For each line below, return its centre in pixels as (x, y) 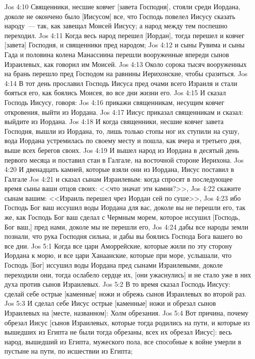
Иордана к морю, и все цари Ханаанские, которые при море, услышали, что (118, 255)
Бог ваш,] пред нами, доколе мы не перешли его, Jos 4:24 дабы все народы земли (127, 226)
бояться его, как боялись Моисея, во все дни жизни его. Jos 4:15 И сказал (115, 93)
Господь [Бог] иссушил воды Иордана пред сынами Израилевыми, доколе (114, 265)
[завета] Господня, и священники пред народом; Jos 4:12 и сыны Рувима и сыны (125, 45)
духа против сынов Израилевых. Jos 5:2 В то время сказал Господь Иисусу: (117, 284)
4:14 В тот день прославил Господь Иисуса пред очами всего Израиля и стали (121, 83)
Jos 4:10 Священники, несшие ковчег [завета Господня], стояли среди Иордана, (123, 6)
